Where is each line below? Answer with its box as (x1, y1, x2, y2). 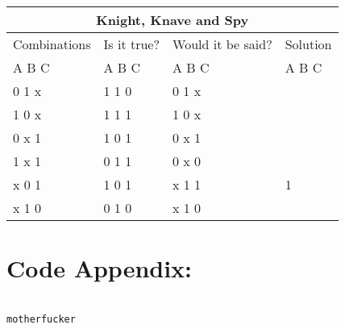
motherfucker (6, 313, 76, 325)
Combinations (13, 35, 91, 53)
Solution (285, 35, 332, 53)
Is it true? (103, 35, 160, 53)
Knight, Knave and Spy (96, 10, 249, 29)
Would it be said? (172, 35, 272, 53)
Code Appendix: (6, 252, 193, 285)
